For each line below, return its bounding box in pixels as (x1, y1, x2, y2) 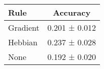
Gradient (8, 22, 39, 33)
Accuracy (53, 7, 91, 18)
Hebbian (8, 36, 38, 48)
